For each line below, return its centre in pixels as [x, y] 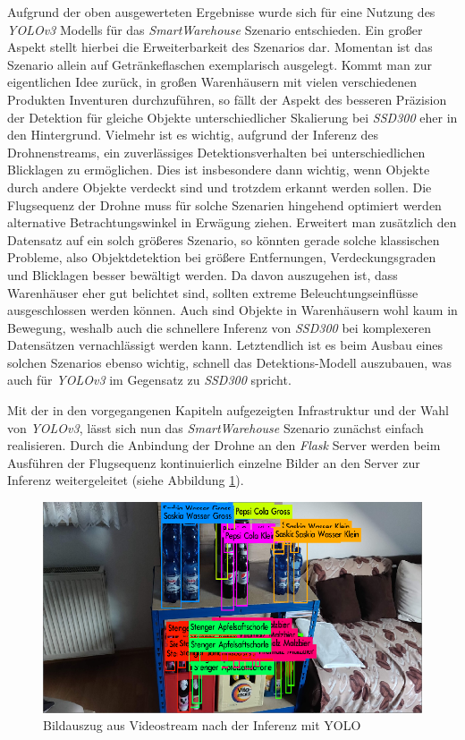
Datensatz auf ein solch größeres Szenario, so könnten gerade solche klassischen [224, 239]
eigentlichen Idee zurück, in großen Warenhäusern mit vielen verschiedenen [212, 82]
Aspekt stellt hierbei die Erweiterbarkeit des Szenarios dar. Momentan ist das [220, 47]
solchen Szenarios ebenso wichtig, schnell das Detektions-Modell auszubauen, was [230, 362]
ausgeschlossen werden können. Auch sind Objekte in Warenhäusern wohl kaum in [232, 310]
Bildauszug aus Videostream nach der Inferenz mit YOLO [202, 725]
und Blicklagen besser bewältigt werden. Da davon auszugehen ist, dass [203, 274]
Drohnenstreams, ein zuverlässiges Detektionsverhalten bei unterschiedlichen [216, 152]
